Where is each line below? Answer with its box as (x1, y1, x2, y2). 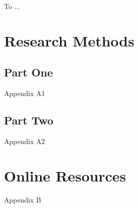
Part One (4, 64, 53, 80)
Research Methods (4, 30, 134, 50)
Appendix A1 (4, 88, 45, 98)
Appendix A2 (4, 135, 45, 146)
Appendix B (4, 194, 41, 204)
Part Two (4, 112, 53, 128)
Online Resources (4, 165, 126, 185)
